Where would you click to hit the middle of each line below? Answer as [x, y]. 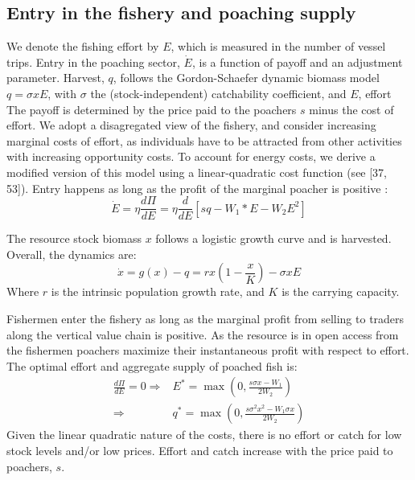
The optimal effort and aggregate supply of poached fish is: [152, 365]
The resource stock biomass [74, 238]
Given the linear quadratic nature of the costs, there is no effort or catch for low [204, 435]
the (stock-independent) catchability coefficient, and [218, 93]
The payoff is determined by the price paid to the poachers [152, 109]
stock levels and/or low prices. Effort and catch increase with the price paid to [200, 451]
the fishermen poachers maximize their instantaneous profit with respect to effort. [208, 350]
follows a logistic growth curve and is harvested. [273, 238]
